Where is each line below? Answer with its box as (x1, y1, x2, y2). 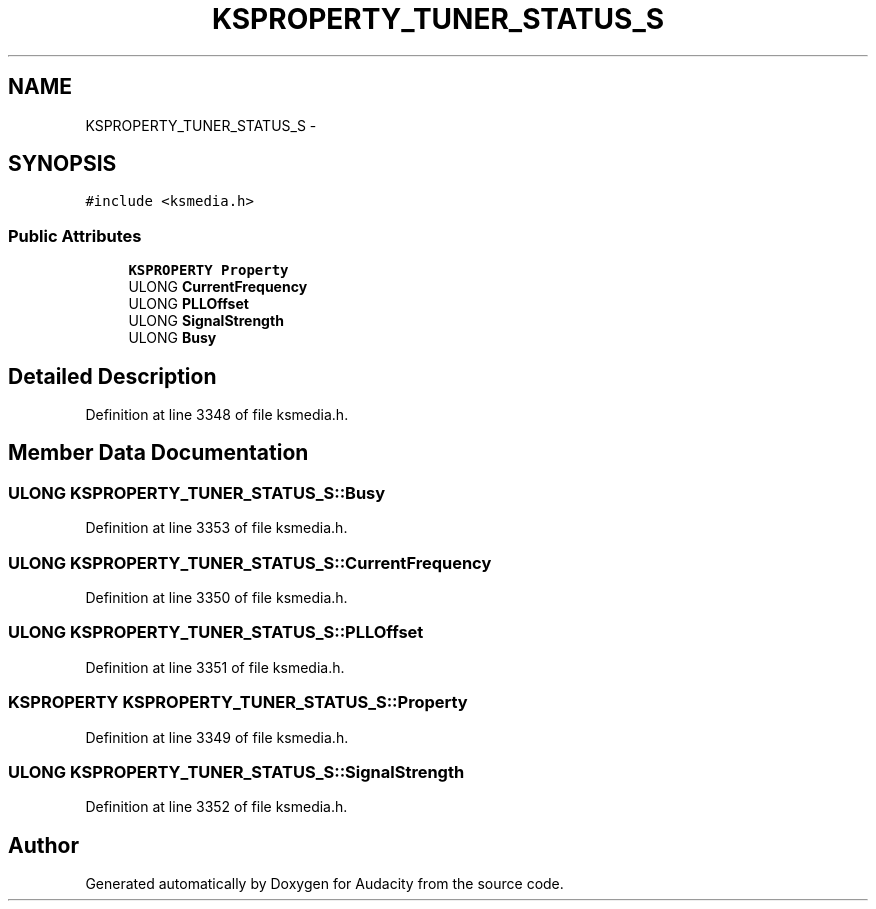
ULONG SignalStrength (128, 312, 284, 330)
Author (8, 832, 79, 858)
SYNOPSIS (8, 151, 117, 177)
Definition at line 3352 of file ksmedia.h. (85, 798, 348, 816)
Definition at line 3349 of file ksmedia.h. (85, 728, 349, 746)
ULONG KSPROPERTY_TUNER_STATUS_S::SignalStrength (8, 761, 465, 782)
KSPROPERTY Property (128, 262, 289, 279)
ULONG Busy (128, 329, 217, 347)
